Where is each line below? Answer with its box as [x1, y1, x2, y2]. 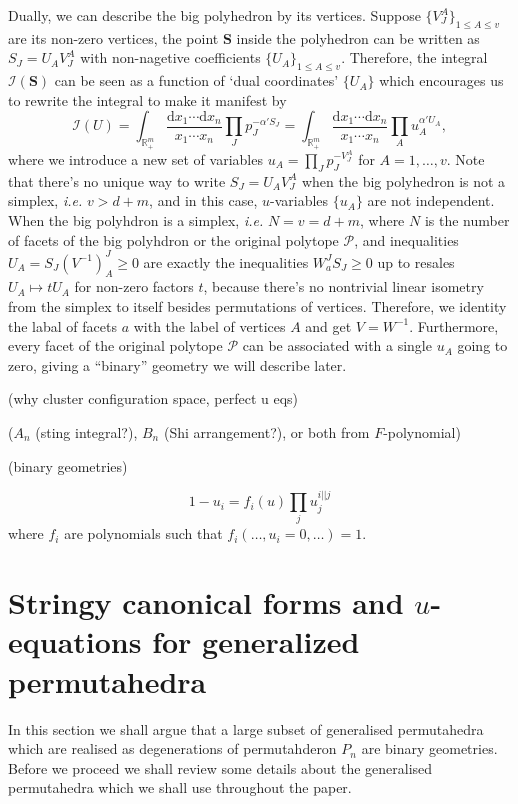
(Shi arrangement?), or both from [163, 422, 370, 443]
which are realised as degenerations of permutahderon [8, 738, 337, 759]
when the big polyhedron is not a [301, 170, 506, 191]
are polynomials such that [64, 523, 223, 544]
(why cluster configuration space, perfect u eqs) [8, 388, 299, 409]
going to [457, 335, 508, 356]
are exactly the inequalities [143, 251, 309, 272]
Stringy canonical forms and [8, 582, 404, 623]
